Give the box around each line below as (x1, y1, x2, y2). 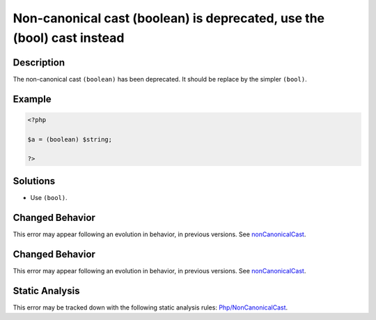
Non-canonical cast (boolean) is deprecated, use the (13, 10, 325, 26)
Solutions (13, 175, 56, 187)
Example (13, 93, 52, 105)
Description (13, 56, 65, 68)
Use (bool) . (30, 193, 68, 201)
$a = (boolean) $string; (27, 135, 113, 143)
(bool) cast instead (13, 30, 125, 45)
